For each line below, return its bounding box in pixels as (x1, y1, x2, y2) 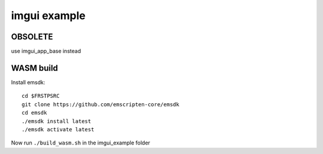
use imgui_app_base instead (11, 48, 81, 55)
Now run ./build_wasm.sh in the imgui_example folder (11, 139, 151, 146)
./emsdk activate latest (22, 126, 95, 133)
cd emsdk (22, 109, 47, 116)
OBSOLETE (11, 32, 53, 42)
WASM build (11, 63, 58, 73)
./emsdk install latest (22, 118, 92, 125)
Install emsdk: (11, 78, 45, 86)
